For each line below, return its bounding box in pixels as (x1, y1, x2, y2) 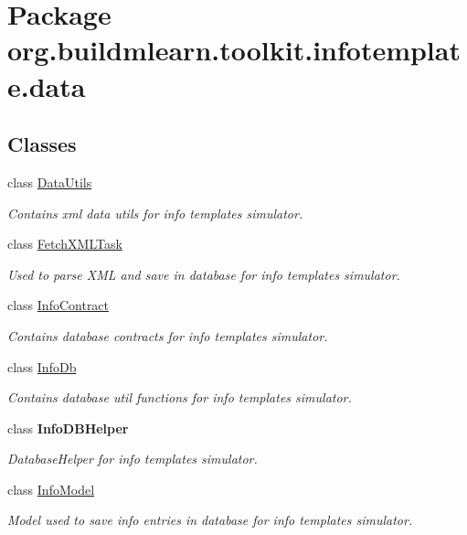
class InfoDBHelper (7, 418, 129, 437)
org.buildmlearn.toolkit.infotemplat (7, 31, 461, 69)
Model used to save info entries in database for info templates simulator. (7, 510, 413, 530)
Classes (7, 130, 77, 158)
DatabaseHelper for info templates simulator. (7, 449, 258, 468)
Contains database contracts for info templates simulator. (7, 326, 328, 345)
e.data (7, 67, 86, 104)
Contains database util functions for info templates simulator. (7, 388, 352, 407)
